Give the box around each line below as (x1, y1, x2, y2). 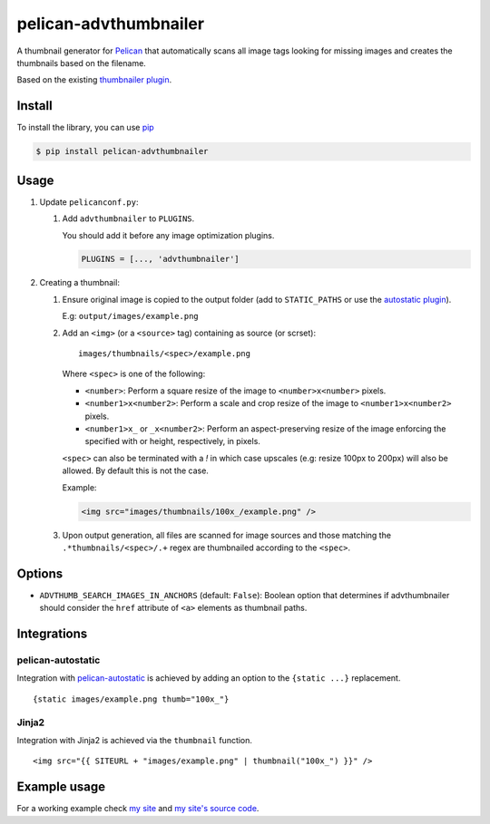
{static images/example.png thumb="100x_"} (33, 693, 230, 704)
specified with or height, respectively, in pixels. (84, 436, 260, 447)
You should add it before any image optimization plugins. (62, 229, 275, 240)
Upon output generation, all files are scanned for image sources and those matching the (62, 529, 392, 540)
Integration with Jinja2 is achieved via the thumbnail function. (16, 734, 253, 745)
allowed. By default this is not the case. (62, 465, 209, 476)
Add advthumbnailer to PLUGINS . (62, 213, 195, 224)
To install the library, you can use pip (16, 122, 154, 133)
